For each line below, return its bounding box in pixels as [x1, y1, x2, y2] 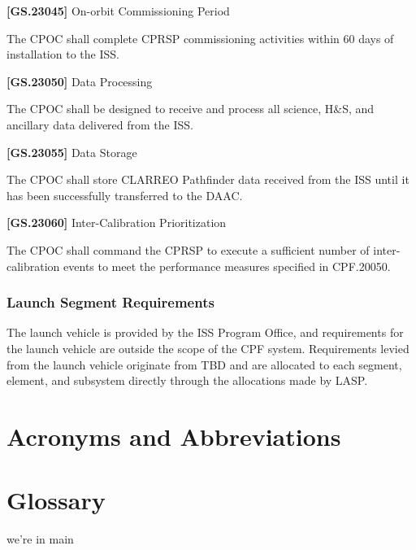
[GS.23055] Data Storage [6, 143, 137, 160]
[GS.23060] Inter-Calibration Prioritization [6, 214, 227, 231]
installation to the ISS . [6, 46, 119, 63]
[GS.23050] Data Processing [6, 72, 153, 89]
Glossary [6, 483, 106, 517]
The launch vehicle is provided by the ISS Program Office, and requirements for [6, 324, 404, 341]
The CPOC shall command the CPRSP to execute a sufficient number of [6, 241, 370, 258]
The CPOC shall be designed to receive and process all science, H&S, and [6, 100, 375, 117]
